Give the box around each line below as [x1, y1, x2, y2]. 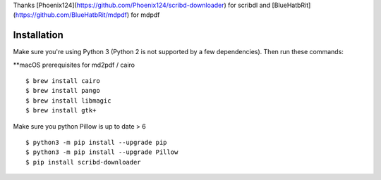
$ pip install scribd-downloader [25, 158, 141, 166]
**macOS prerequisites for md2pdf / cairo [13, 60, 135, 69]
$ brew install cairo [25, 77, 100, 85]
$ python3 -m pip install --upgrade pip [25, 139, 167, 147]
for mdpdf [131, 11, 160, 19]
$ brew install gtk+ [25, 106, 97, 115]
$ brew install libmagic [25, 96, 111, 105]
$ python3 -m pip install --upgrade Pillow [25, 148, 179, 156]
